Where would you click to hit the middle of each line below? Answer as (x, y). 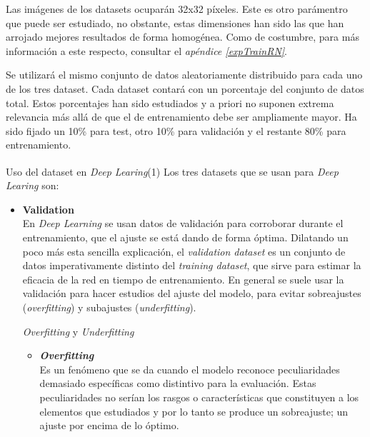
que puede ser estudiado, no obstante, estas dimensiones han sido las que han (175, 22)
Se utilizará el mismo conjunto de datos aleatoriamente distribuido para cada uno (184, 75)
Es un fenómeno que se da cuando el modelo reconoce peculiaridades (190, 369)
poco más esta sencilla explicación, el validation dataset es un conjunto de (184, 251)
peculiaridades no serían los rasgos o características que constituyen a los (199, 397)
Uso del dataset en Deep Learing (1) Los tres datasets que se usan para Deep (172, 171)
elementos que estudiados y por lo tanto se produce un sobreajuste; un (194, 411)
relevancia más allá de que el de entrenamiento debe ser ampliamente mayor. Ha (181, 117)
